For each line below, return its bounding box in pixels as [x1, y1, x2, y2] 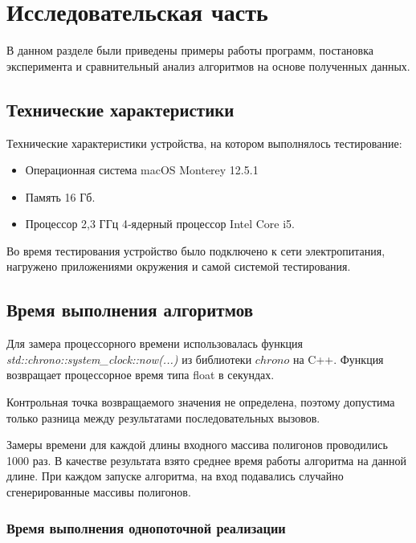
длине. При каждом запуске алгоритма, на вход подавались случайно [6, 467, 344, 484]
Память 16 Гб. [25, 188, 96, 205]
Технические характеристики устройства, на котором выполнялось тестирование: [6, 134, 402, 151]
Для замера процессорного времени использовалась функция [6, 335, 303, 352]
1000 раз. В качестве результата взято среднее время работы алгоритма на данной [6, 451, 407, 468]
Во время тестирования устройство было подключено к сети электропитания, [6, 242, 385, 259]
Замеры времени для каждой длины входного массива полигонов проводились [6, 436, 388, 453]
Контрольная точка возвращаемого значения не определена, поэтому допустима [6, 394, 395, 410]
